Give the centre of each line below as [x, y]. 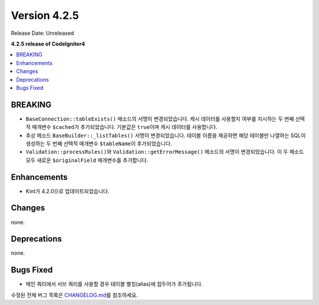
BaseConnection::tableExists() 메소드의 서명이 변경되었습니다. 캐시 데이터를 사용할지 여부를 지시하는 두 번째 [160, 119]
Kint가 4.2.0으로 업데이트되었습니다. [67, 191]
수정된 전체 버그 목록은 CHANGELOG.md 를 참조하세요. [74, 295]
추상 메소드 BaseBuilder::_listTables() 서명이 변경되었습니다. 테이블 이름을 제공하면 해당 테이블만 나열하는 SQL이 [166, 135]
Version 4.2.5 [45, 15]
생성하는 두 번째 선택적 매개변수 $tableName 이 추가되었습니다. [99, 143]
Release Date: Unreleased [43, 33]
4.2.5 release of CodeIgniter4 [48, 44]
